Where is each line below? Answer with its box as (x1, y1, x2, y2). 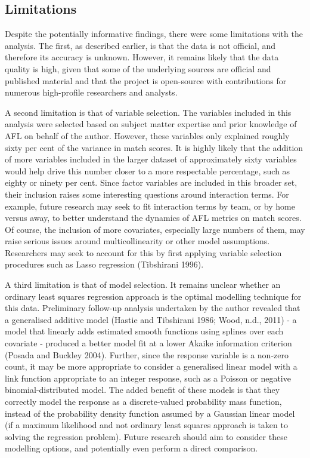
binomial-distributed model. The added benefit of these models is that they (5, 383, 280, 396)
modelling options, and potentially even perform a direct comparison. (5, 442, 258, 454)
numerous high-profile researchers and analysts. (5, 86, 178, 99)
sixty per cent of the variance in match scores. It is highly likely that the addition (5, 141, 303, 153)
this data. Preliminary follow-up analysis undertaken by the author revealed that (5, 302, 300, 314)
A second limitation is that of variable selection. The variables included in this (5, 106, 292, 118)
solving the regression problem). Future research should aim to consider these (5, 430, 287, 442)
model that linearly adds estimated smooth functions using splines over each (5, 325, 284, 337)
